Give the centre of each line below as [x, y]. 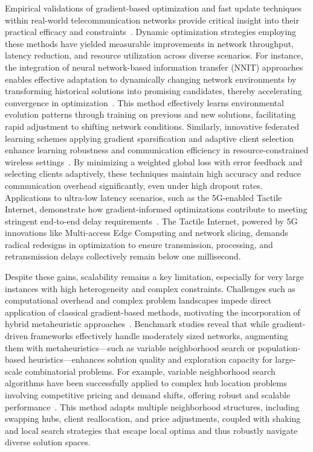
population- [279, 347]
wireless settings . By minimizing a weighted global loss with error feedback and [153, 161]
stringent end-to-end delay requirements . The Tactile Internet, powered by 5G [151, 221]
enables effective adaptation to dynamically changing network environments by [151, 79]
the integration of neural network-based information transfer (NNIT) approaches [154, 67]
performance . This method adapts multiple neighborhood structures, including [152, 406]
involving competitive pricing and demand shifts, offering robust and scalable [148, 395]
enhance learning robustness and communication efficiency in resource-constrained [157, 150]
